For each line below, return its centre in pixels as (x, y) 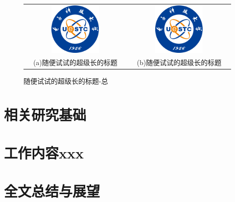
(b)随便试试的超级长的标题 (179, 62)
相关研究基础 (45, 114)
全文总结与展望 (52, 191)
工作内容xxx (44, 153)
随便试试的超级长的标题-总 (66, 80)
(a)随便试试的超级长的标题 (75, 62)
